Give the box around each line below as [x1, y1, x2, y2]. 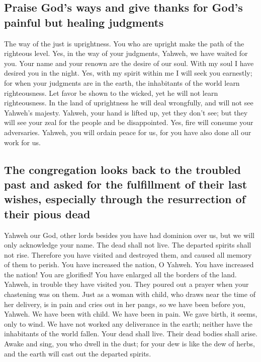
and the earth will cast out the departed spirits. [4, 348, 151, 358]
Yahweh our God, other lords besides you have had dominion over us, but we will [4, 229, 254, 240]
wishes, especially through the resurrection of [4, 191, 246, 207]
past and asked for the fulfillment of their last [4, 176, 247, 192]
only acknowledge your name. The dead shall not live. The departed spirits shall [4, 239, 251, 250]
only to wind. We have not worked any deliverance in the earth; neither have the [4, 318, 253, 329]
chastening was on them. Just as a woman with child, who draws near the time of [4, 289, 255, 299]
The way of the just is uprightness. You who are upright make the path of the [4, 38, 244, 48]
